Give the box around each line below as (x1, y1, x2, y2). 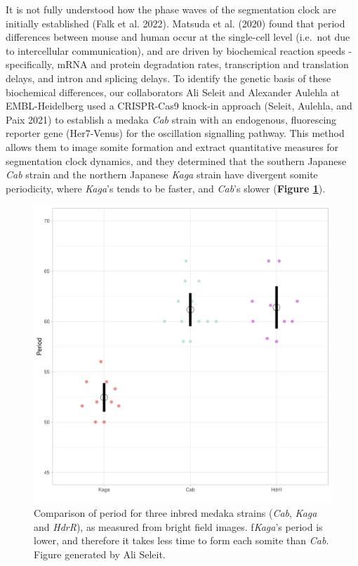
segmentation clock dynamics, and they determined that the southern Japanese (6, 153, 347, 168)
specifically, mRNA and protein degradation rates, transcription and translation (6, 57, 349, 72)
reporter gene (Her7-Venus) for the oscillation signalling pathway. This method (6, 126, 345, 140)
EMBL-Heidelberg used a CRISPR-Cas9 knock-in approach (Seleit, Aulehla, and (6, 98, 352, 113)
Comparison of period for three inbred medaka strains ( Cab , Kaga (34, 505, 317, 520)
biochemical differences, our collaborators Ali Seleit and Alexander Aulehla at (6, 84, 340, 99)
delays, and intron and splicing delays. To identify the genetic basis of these (6, 70, 331, 85)
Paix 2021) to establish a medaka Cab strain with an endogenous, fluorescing (6, 112, 337, 126)
